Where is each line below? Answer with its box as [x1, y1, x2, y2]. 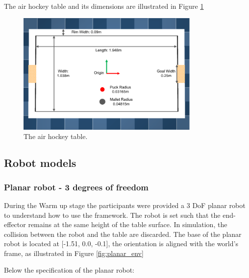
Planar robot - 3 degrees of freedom [4, 181, 149, 193]
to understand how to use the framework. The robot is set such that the [4, 209, 221, 220]
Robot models [4, 155, 76, 170]
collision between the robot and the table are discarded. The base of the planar [4, 229, 242, 239]
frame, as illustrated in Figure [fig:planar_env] [4, 248, 144, 258]
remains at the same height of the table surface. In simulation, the [28, 219, 227, 230]
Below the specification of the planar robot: [4, 264, 134, 275]
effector [4, 219, 26, 230]
